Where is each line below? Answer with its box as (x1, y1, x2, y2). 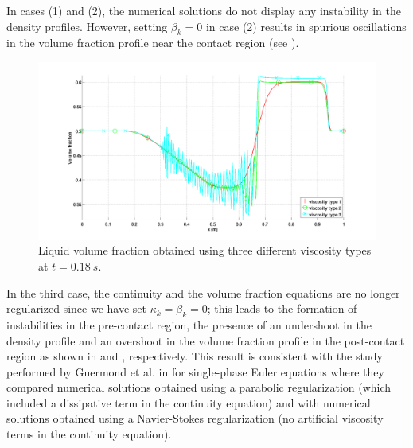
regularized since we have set (6, 300, 146, 317)
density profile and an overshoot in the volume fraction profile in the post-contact (6, 332, 405, 349)
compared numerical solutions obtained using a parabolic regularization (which (6, 379, 392, 395)
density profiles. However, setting (6, 18, 168, 34)
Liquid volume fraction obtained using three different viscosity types (38, 242, 372, 259)
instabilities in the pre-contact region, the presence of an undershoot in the (6, 316, 372, 333)
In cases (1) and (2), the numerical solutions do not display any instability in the (6, 2, 401, 18)
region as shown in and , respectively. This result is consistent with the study (6, 348, 383, 364)
